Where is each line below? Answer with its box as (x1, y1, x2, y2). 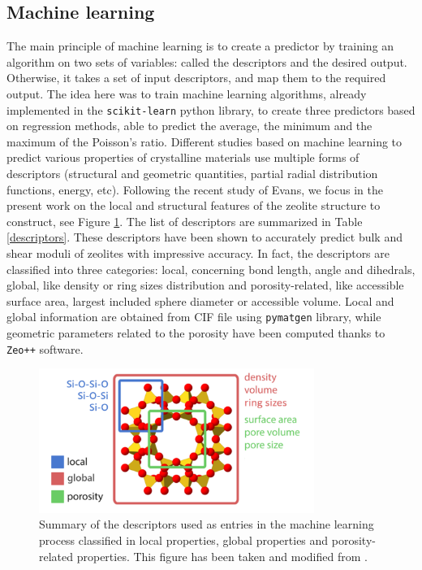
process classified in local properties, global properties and (39, 531, 329, 548)
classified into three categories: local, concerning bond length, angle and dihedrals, (6, 260, 416, 277)
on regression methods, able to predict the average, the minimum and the (6, 117, 372, 134)
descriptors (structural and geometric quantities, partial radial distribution (6, 165, 378, 182)
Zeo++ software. (6, 340, 84, 357)
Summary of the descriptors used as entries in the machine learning (39, 516, 374, 533)
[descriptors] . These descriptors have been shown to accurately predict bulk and (6, 228, 403, 246)
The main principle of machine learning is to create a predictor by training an (6, 37, 394, 54)
